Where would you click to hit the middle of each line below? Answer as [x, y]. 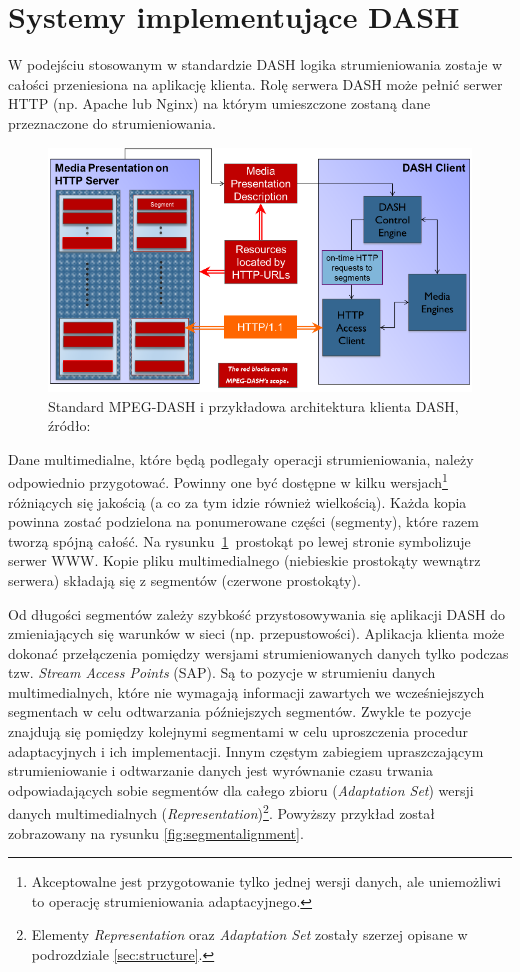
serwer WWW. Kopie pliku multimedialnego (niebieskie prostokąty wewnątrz [244, 560]
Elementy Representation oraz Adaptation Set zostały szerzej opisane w [249, 934]
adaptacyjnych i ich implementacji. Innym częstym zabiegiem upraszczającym [246, 750]
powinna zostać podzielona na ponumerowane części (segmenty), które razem [243, 521]
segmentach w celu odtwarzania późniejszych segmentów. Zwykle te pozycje [239, 711]
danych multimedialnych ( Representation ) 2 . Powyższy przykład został [222, 812]
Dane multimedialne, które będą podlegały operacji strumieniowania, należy [241, 458]
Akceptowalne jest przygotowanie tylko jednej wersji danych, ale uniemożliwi [266, 881]
